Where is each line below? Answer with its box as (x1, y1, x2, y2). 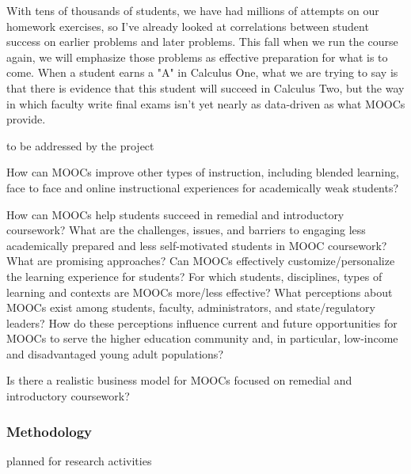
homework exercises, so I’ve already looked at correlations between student (6, 17, 369, 34)
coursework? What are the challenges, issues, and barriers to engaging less (6, 222, 366, 238)
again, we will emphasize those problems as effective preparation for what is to (6, 48, 388, 65)
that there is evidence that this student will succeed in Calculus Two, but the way (6, 79, 405, 96)
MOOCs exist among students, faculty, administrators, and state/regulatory (6, 299, 375, 316)
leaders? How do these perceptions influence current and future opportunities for (6, 314, 398, 331)
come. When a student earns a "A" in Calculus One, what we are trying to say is (6, 64, 398, 81)
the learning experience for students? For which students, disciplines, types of (6, 267, 382, 284)
